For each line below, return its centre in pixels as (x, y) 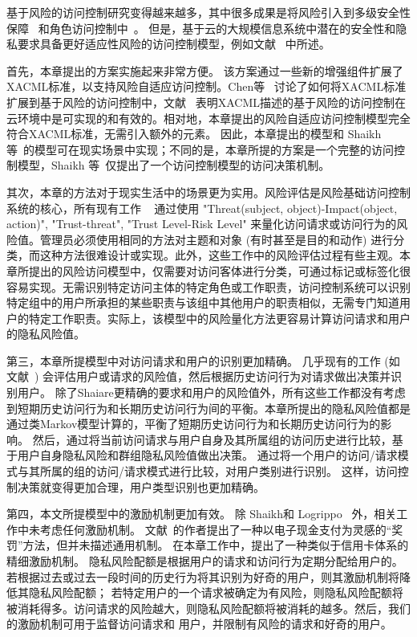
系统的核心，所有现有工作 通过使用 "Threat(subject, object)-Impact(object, (202, 208)
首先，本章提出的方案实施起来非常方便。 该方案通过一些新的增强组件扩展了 (205, 70)
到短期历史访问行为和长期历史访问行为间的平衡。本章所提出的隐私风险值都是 (208, 408)
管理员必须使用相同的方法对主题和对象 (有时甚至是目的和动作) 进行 (217, 239)
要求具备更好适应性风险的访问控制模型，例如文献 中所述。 (174, 44)
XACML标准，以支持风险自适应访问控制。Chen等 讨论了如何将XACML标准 (206, 86)
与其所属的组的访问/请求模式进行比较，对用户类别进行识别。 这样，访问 (207, 471)
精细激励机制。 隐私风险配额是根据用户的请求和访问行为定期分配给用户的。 (205, 561)
